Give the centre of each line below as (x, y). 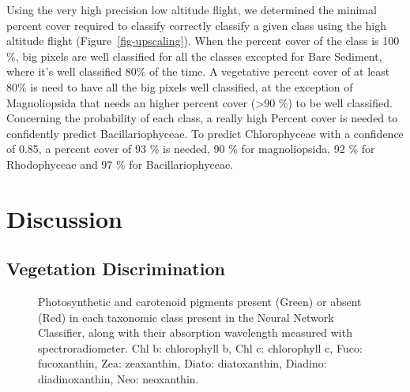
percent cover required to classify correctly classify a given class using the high (197, 25)
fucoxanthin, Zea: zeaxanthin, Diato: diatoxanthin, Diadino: (182, 363)
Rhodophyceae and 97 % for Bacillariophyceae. (120, 164)
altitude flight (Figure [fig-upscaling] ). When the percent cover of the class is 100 (203, 41)
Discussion (64, 218)
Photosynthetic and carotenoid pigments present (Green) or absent (200, 302)
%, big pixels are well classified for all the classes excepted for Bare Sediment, (194, 56)
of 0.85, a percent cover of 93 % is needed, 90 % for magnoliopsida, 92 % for (191, 149)
